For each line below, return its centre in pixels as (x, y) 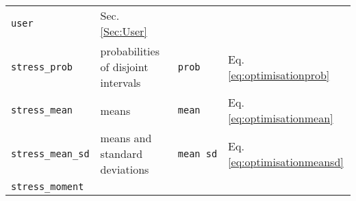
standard (122, 153)
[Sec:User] (124, 31)
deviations (125, 169)
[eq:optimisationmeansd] (286, 161)
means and (126, 138)
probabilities (130, 51)
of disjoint (124, 67)
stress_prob (42, 67)
